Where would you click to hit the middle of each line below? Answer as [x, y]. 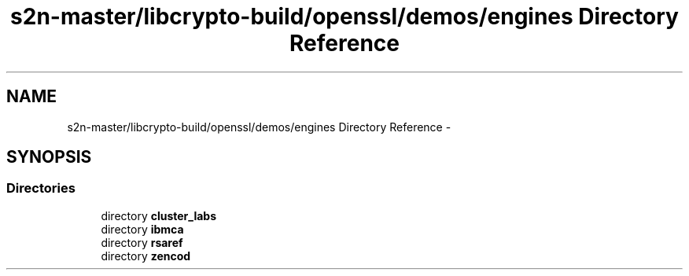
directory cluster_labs [159, 215]
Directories [41, 188]
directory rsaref [142, 242]
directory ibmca [142, 229]
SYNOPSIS [49, 157]
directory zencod [146, 256]
